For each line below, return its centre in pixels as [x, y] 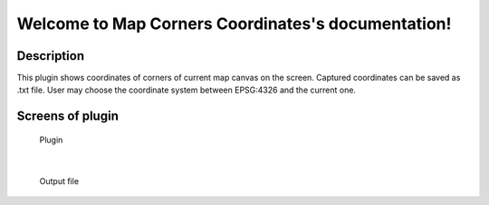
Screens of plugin [68, 117]
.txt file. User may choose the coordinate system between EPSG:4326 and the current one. [187, 90]
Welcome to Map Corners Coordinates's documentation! [234, 24]
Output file [59, 181]
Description [51, 56]
